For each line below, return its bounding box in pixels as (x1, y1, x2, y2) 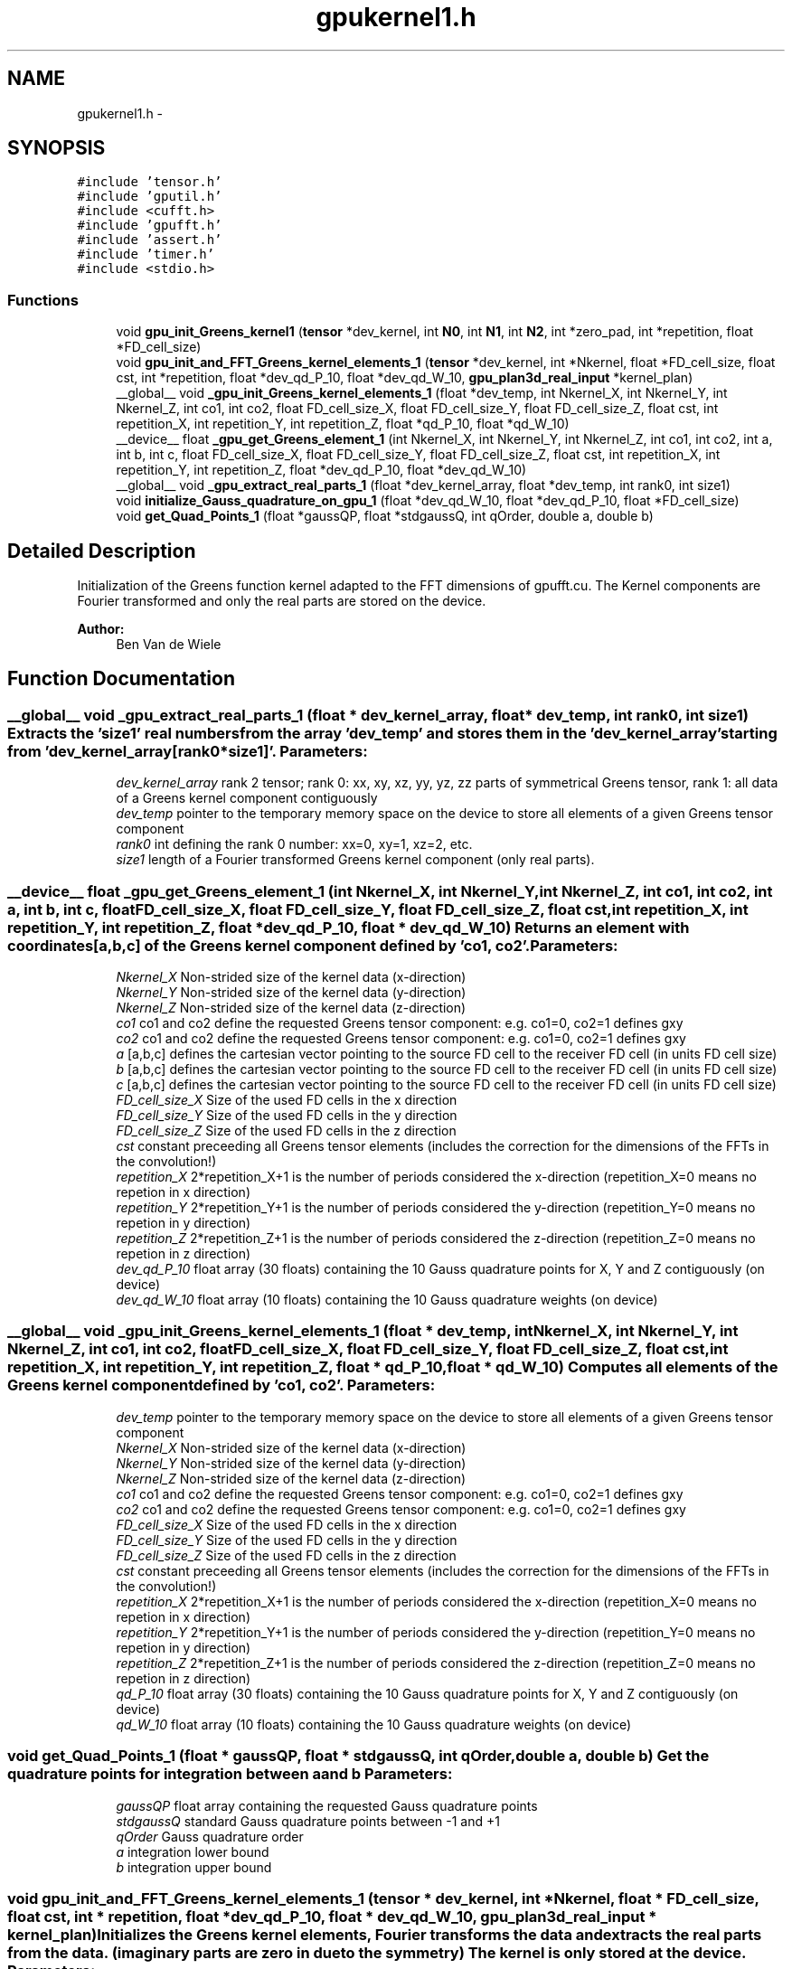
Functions (7, 290, 79, 309)
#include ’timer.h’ (77, 247, 215, 262)
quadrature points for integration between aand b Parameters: (7, 1765, 453, 1784)
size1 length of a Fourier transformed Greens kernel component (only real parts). (116, 852, 595, 868)
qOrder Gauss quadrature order (116, 1828, 304, 1844)
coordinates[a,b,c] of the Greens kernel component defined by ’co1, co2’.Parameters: (7, 936, 618, 955)
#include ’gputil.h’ (77, 189, 222, 204)
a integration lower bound (116, 1843, 269, 1860)
